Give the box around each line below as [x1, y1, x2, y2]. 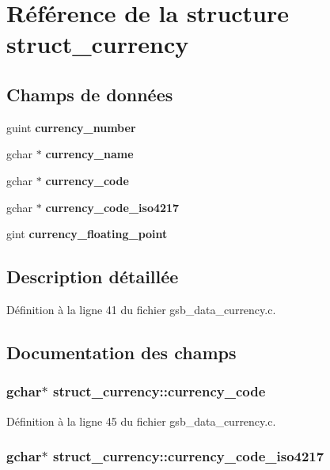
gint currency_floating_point [6, 226, 168, 242]
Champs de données [6, 81, 173, 106]
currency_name [45, 146, 134, 162]
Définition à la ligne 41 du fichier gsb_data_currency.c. [6, 301, 276, 317]
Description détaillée [6, 264, 179, 289]
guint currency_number [6, 119, 136, 135]
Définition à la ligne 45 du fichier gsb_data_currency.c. [6, 412, 276, 429]
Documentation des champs [6, 339, 237, 364]
